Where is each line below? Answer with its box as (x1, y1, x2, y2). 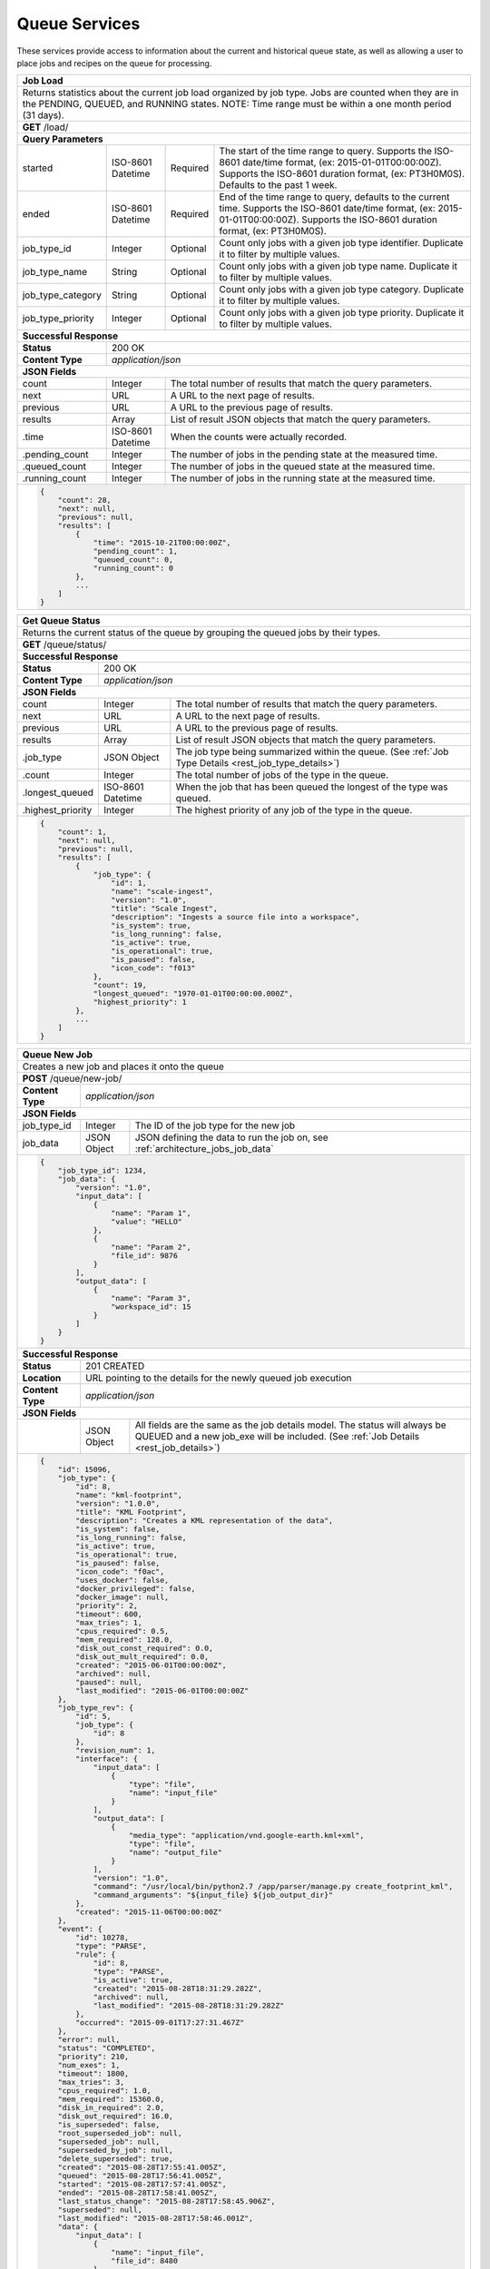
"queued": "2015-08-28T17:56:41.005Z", (57, 2170, 222, 2180)
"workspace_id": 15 (110, 1301, 191, 1311)
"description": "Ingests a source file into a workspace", (110, 912, 360, 921)
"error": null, (57, 2034, 121, 2044)
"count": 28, (57, 496, 112, 506)
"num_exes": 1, (57, 2060, 121, 2069)
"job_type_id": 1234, (57, 1165, 147, 1175)
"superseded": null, (57, 2205, 142, 2215)
